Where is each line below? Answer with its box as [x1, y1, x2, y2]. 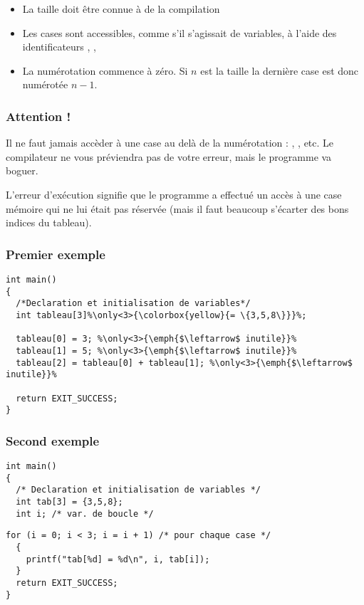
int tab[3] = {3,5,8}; [16, 497, 123, 507]
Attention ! [6, 107, 71, 125]
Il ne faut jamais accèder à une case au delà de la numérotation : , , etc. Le [6, 135, 334, 150]
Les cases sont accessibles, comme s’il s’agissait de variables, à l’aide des [22, 25, 337, 40]
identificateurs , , [22, 39, 96, 54]
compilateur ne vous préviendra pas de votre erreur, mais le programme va [6, 149, 332, 164]
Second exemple [6, 431, 100, 449]
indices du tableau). [6, 215, 92, 230]
